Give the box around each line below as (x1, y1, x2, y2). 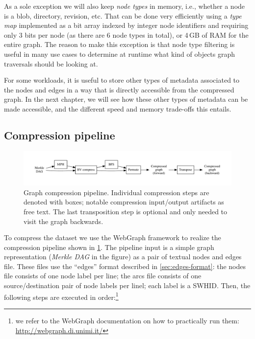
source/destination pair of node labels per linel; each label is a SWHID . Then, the (4, 280, 251, 291)
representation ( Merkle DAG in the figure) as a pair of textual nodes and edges (4, 251, 242, 262)
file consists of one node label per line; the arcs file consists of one (4, 271, 202, 281)
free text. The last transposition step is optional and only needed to (24, 206, 228, 216)
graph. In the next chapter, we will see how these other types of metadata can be (4, 94, 248, 104)
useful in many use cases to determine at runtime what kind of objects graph (4, 48, 235, 59)
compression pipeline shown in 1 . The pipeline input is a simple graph (4, 242, 214, 252)
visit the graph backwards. (24, 216, 103, 226)
